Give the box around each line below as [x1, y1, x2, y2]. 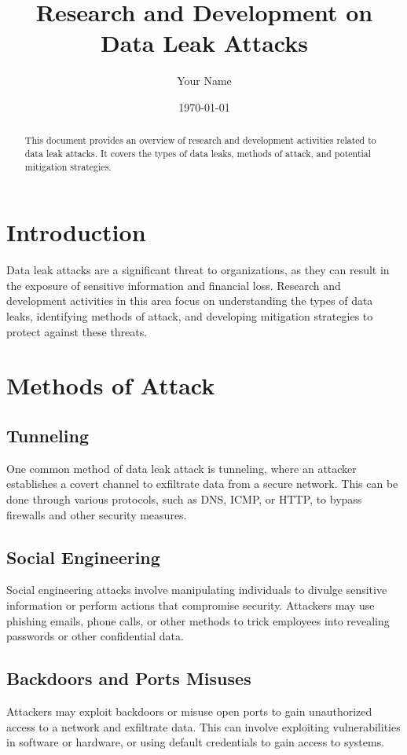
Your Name [177, 72, 232, 89]
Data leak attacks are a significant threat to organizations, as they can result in [6, 262, 390, 278]
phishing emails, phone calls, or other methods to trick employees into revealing [6, 612, 390, 629]
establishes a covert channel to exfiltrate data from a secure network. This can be [6, 475, 398, 492]
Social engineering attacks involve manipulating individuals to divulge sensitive [6, 581, 387, 598]
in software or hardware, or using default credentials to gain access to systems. [6, 734, 385, 750]
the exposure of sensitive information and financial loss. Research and [6, 277, 341, 293]
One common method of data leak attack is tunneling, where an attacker [6, 460, 357, 476]
